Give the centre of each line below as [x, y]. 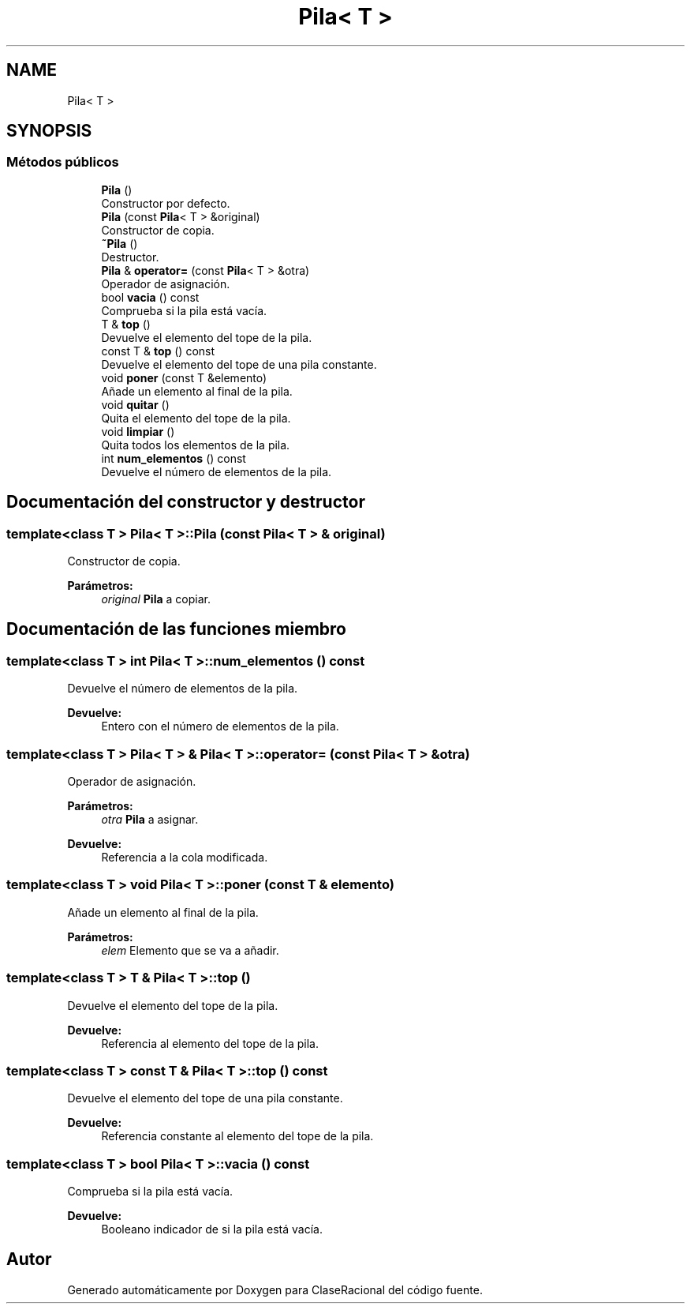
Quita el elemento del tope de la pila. [196, 418]
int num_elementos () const [174, 458]
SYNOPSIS [49, 131]
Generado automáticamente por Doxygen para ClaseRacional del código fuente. [275, 1289]
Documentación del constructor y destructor [186, 502]
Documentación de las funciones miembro [176, 629]
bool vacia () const [150, 297]
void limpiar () [138, 431]
